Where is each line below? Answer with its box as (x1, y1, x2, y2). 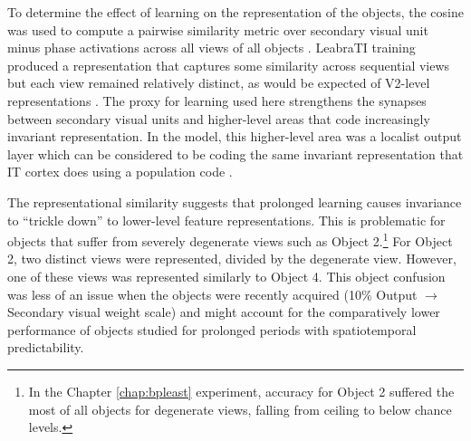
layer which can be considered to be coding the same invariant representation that (7, 144, 464, 163)
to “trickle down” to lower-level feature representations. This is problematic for (7, 210, 446, 229)
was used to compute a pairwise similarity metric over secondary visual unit (7, 20, 428, 39)
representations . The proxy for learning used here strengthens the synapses (7, 91, 427, 110)
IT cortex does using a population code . (7, 162, 233, 181)
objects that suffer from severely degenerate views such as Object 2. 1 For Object (7, 229, 453, 250)
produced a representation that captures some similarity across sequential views (7, 55, 450, 74)
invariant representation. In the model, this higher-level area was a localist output (7, 127, 462, 146)
